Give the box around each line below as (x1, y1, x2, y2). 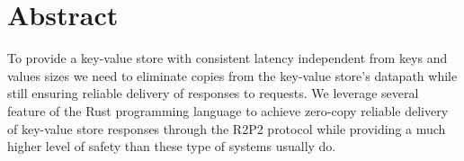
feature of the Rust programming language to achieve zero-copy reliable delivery (7, 101, 449, 120)
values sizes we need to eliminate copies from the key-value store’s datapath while (7, 66, 458, 85)
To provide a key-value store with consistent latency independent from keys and (7, 49, 448, 67)
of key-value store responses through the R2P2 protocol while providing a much (7, 119, 446, 138)
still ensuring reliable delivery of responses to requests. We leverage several (7, 84, 419, 103)
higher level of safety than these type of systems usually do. (7, 137, 336, 156)
